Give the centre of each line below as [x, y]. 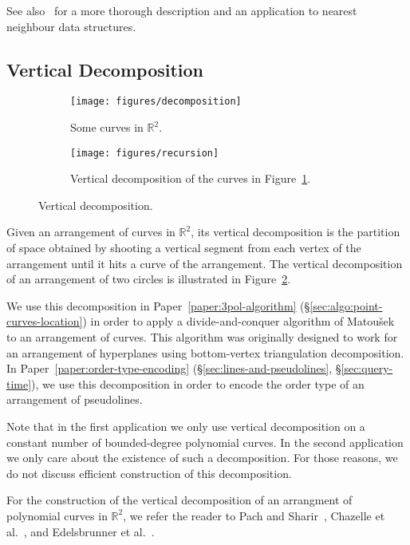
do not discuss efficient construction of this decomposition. [149, 473]
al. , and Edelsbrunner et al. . [81, 531]
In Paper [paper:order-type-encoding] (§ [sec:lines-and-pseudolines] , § [174, 368]
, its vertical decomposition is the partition [296, 232]
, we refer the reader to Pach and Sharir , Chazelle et [254, 515]
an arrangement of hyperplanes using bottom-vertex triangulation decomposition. [205, 352]
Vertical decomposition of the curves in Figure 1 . [191, 178]
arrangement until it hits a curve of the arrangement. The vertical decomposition [205, 263]
